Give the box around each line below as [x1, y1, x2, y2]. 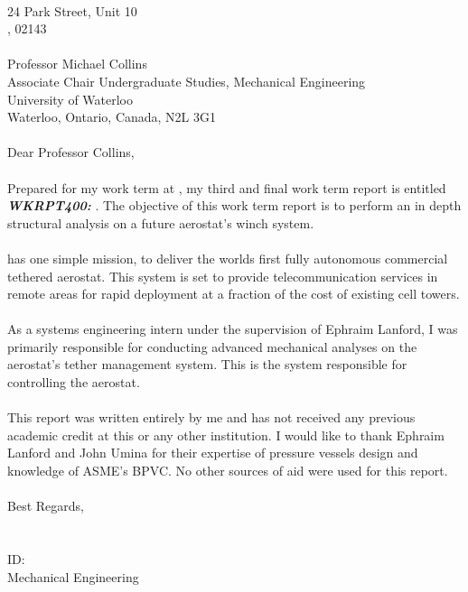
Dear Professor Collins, [7, 143, 135, 162]
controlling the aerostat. [7, 373, 140, 392]
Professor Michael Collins [7, 54, 147, 73]
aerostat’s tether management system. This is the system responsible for [7, 355, 407, 374]
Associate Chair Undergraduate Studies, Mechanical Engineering [7, 71, 366, 90]
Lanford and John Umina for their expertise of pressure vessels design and [7, 443, 418, 462]
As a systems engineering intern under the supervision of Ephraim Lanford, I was [7, 319, 458, 338]
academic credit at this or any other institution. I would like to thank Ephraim [7, 425, 445, 444]
